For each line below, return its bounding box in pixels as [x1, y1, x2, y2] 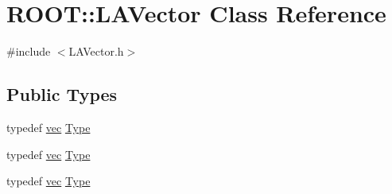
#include [6, 43, 51, 60]
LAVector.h [68, 43, 124, 60]
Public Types [6, 82, 118, 107]
